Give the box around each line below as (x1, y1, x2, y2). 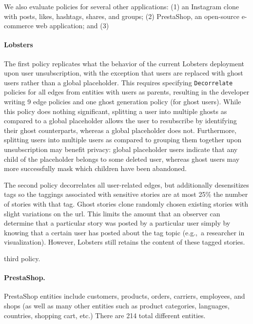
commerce (4, 20, 34, 31)
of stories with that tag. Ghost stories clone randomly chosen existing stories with (4, 198, 249, 209)
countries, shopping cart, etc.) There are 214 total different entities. (4, 310, 206, 320)
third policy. (4, 253, 40, 263)
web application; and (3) (36, 20, 109, 31)
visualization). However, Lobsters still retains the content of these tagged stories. (4, 237, 245, 247)
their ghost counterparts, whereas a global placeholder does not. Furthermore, (4, 125, 236, 135)
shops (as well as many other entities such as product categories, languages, (4, 300, 230, 310)
